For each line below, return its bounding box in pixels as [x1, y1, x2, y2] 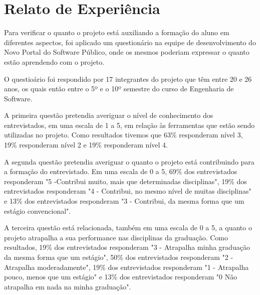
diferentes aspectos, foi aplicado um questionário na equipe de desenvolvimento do [4, 37, 256, 47]
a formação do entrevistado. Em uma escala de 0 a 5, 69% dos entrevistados [4, 166, 237, 177]
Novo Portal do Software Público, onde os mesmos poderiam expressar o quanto [4, 47, 249, 57]
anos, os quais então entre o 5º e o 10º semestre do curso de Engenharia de [4, 83, 234, 94]
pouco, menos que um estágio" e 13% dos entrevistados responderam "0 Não [4, 271, 237, 282]
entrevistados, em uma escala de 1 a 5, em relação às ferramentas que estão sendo [4, 119, 255, 130]
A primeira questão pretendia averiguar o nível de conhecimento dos [4, 110, 213, 120]
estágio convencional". [4, 205, 71, 216]
